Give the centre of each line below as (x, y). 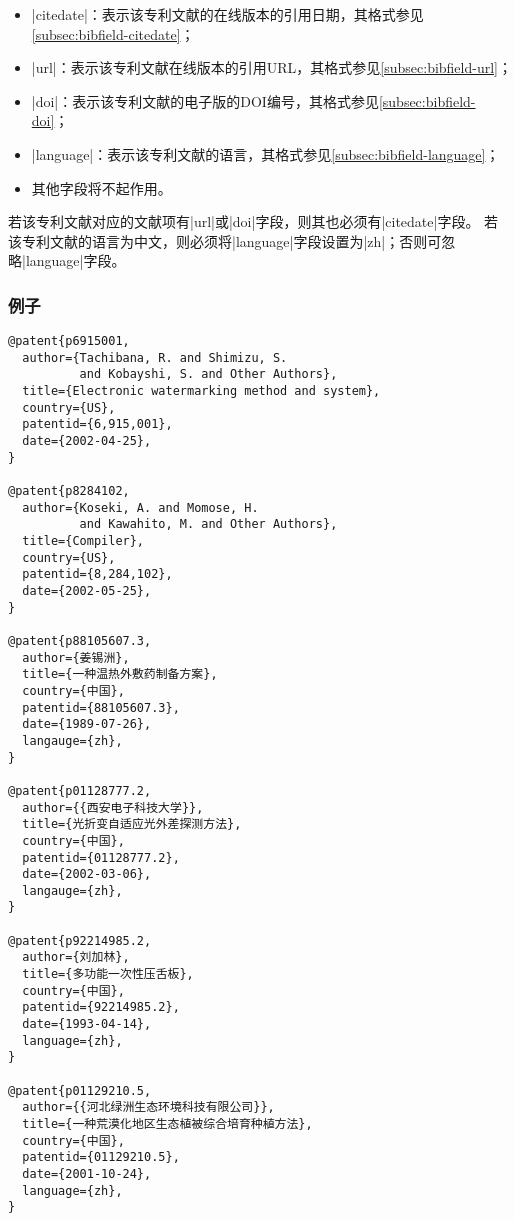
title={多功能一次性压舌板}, (108, 974)
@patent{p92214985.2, (80, 940)
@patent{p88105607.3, (80, 640)
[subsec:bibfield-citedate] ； (113, 33)
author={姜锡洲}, (76, 657)
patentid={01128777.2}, (101, 857)
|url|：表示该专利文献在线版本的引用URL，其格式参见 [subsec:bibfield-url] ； (271, 67)
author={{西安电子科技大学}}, (113, 807)
